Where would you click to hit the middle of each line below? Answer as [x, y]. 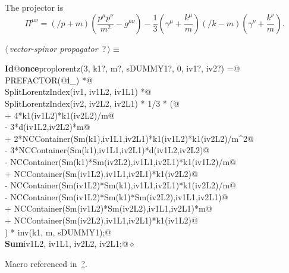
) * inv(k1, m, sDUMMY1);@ [58, 232]
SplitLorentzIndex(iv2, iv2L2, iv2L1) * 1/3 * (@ [92, 103]
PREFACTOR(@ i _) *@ [49, 80]
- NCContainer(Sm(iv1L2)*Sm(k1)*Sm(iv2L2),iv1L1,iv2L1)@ [117, 196]
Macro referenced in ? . [46, 263]
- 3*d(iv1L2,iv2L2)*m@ [48, 127]
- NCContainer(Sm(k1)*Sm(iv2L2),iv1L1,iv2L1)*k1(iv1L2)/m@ [120, 161]
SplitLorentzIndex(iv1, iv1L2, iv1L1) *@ [78, 91]
